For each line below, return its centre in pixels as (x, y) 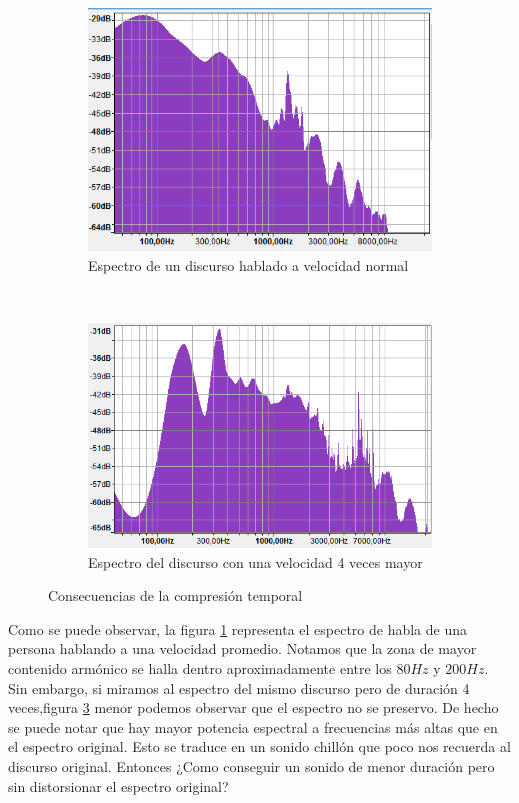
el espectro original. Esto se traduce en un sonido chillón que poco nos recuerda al (259, 746)
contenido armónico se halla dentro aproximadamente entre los (200, 668)
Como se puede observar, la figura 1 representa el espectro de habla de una (238, 628)
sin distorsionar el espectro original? (118, 785)
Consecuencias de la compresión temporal (175, 595)
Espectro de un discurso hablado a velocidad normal (248, 264)
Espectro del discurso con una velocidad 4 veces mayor (255, 561)
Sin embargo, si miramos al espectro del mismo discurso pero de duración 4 (239, 687)
